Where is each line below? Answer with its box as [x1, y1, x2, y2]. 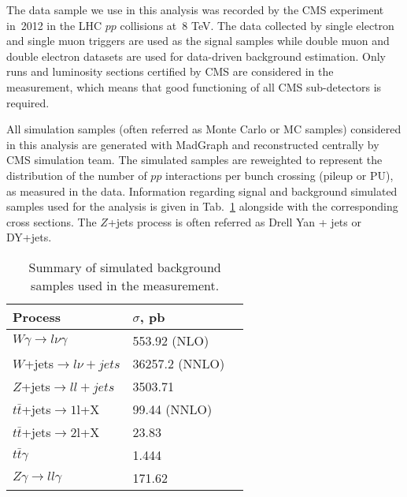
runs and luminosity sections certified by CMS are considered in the [6, 63, 334, 80]
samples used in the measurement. [31, 275, 220, 294]
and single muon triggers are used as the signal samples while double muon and [6, 32, 390, 49]
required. [6, 94, 50, 110]
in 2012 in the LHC [6, 17, 102, 33]
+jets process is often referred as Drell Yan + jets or [107, 213, 361, 230]
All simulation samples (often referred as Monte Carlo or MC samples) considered [6, 121, 401, 137]
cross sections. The [6, 213, 97, 230]
